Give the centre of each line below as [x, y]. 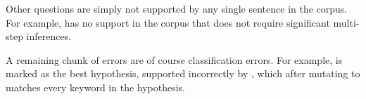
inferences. [49, 36]
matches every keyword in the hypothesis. [96, 87]
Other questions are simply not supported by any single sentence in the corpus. [177, 8]
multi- [346, 22]
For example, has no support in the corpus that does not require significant [168, 22]
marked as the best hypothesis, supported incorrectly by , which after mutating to [183, 73]
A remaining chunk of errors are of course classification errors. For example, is [174, 59]
